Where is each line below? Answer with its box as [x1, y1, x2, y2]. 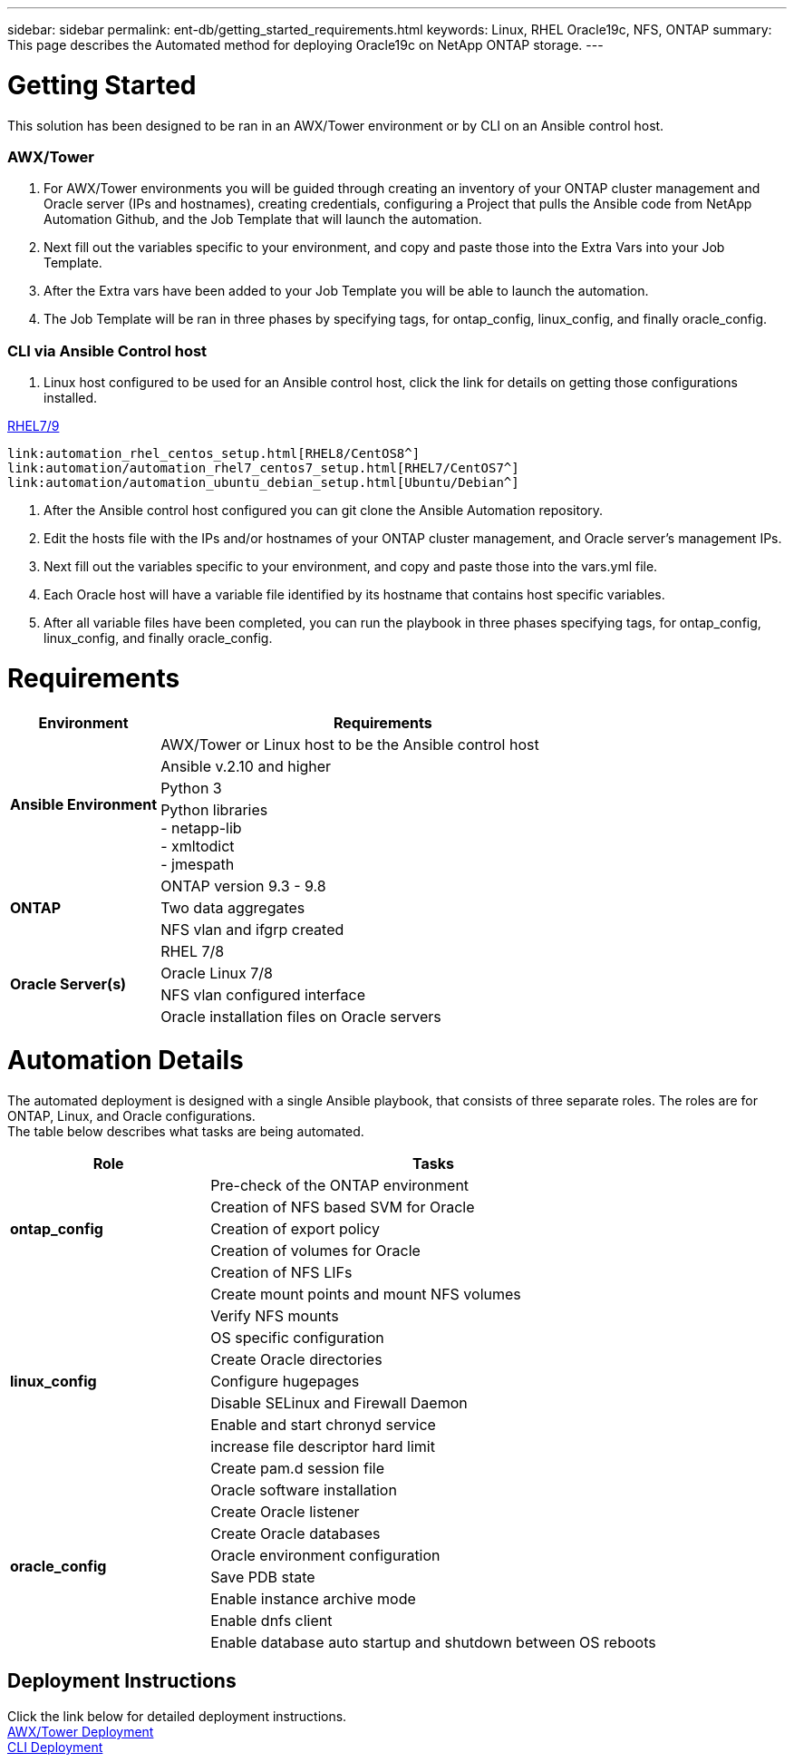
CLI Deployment [7, 1738, 103, 1755]
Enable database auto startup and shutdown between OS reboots [210, 1633, 656, 1651]
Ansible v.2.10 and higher [160, 756, 332, 775]
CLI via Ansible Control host [7, 341, 208, 360]
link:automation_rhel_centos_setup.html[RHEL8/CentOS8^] [7, 446, 421, 461]
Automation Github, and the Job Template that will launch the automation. [44, 211, 482, 228]
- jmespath [160, 854, 235, 873]
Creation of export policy [210, 1220, 380, 1238]
